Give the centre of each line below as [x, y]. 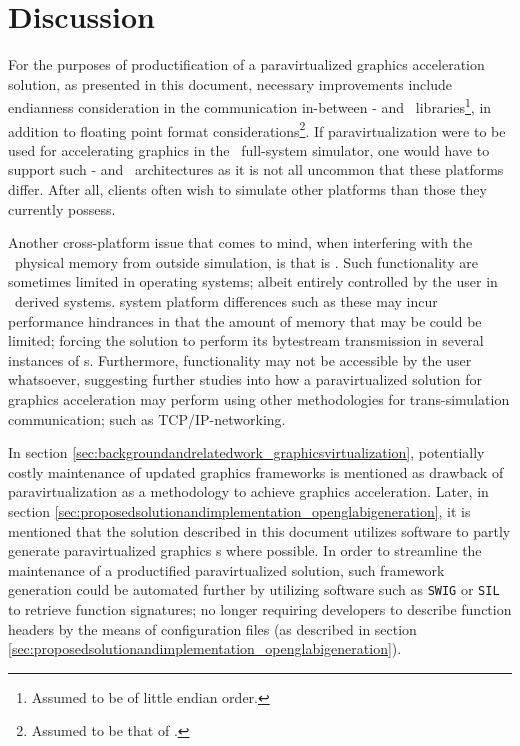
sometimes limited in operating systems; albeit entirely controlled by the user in [253, 281]
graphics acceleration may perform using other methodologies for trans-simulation [259, 398]
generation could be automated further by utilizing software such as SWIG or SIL [254, 589]
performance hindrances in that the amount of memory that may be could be [245, 320]
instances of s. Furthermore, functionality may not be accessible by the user [240, 359]
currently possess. [62, 208]
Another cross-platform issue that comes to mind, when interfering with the [240, 242]
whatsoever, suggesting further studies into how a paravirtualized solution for [245, 379]
